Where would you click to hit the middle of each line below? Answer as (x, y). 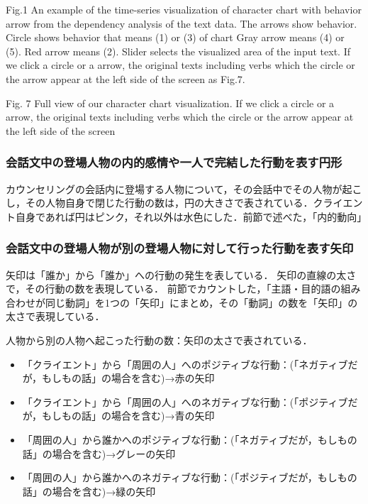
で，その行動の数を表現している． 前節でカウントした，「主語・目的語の (173, 289)
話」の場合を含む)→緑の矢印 (89, 491)
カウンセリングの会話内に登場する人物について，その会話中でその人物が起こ (184, 188)
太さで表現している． (55, 316)
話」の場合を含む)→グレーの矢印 (99, 453)
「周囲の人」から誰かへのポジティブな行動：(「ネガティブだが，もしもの (190, 439)
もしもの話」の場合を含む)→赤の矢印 (128, 378)
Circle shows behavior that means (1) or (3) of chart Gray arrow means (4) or (175, 37)
